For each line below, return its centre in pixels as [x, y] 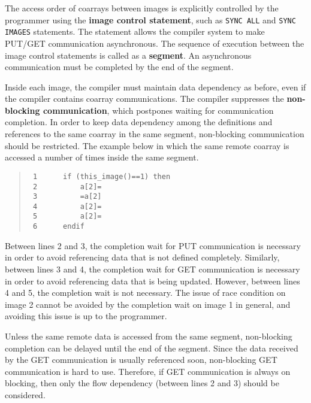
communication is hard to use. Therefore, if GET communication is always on [148, 371]
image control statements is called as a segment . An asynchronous [128, 55]
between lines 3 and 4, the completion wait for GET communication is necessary [153, 269]
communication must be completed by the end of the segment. [119, 67]
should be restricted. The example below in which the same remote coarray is [147, 145]
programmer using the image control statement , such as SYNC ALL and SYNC [150, 19]
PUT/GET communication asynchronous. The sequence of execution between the [155, 43]
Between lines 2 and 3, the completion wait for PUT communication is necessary [153, 245]
